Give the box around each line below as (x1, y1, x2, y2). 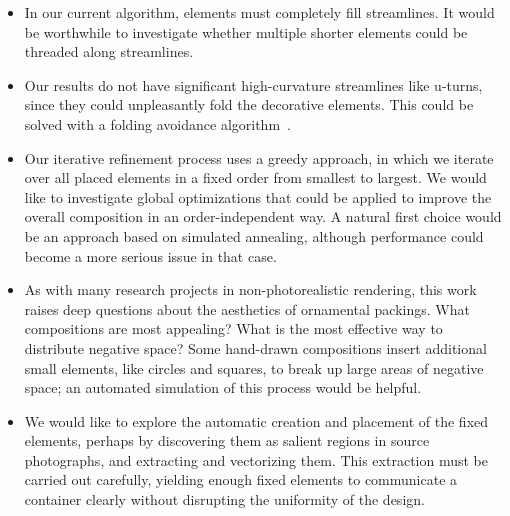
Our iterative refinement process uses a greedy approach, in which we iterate (24, 147, 494, 168)
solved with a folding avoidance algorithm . (24, 113, 291, 134)
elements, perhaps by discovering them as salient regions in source (24, 430, 430, 451)
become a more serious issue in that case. (24, 245, 277, 266)
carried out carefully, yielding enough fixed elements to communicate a (24, 469, 458, 490)
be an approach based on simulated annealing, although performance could (24, 225, 484, 246)
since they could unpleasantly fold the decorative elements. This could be (24, 94, 474, 115)
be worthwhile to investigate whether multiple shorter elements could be (24, 21, 468, 42)
